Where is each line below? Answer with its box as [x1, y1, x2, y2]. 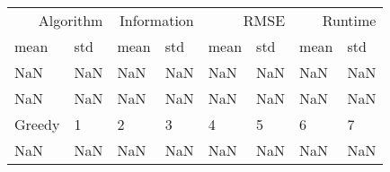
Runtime [322, 10, 377, 30]
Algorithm [38, 10, 103, 30]
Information [120, 10, 194, 30]
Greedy [14, 114, 60, 134]
